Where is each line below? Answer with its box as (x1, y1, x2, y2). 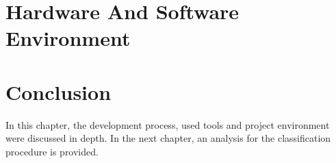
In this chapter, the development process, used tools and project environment (5, 117, 330, 131)
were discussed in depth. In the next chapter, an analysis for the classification (5, 131, 331, 145)
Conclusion (5, 77, 112, 105)
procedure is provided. (5, 144, 99, 158)
